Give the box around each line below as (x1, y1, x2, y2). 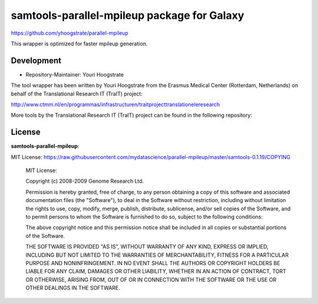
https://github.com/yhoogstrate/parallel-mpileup (11, 29, 129, 37)
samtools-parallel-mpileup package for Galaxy (11, 9, 244, 22)
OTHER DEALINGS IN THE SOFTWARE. (25, 285, 121, 292)
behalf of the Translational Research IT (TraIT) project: (11, 90, 143, 97)
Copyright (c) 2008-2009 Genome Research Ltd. (25, 177, 144, 185)
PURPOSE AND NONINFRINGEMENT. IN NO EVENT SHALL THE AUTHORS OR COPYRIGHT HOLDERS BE (25, 260, 280, 266)
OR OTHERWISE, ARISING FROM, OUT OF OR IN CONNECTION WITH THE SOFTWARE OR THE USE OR (25, 276, 277, 283)
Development (11, 55, 62, 65)
